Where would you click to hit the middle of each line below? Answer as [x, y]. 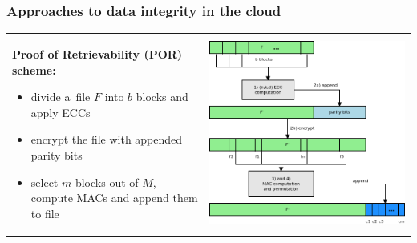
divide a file [61, 97]
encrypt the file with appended [107, 139]
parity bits [57, 154]
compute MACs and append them [114, 198]
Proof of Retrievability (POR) [97, 53]
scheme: [34, 69]
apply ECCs [61, 112]
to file [45, 213]
